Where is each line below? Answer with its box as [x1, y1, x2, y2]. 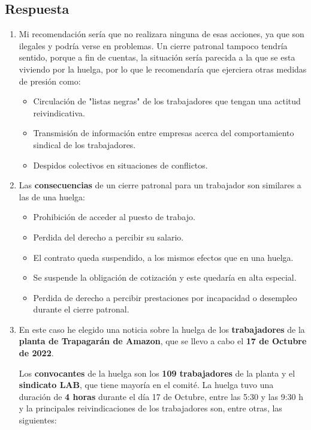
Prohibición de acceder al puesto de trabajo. [33, 211, 195, 223]
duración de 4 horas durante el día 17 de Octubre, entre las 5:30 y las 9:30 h [19, 390, 304, 402]
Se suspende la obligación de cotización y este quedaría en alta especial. [33, 271, 297, 284]
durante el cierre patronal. [33, 303, 129, 315]
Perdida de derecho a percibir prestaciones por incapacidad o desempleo [33, 291, 297, 303]
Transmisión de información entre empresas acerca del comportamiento [33, 127, 294, 139]
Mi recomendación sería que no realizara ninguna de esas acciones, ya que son [19, 28, 304, 40]
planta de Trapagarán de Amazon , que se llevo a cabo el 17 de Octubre [19, 335, 307, 347]
